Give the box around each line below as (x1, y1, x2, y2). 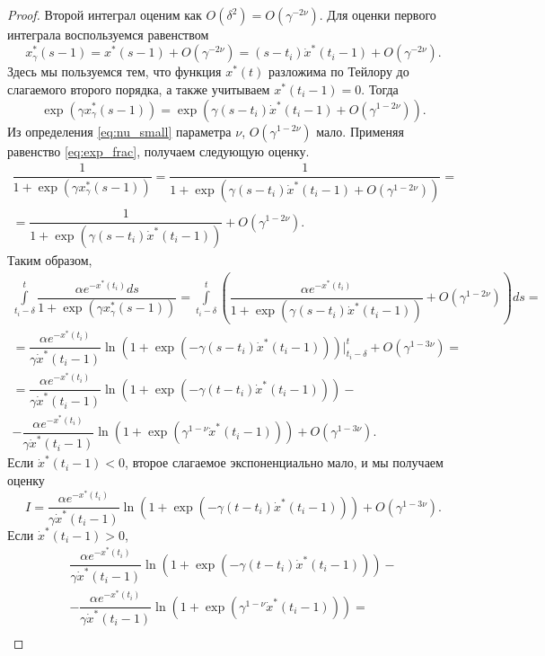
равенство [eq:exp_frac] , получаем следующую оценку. (7, 141, 310, 160)
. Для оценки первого (319, 5, 436, 23)
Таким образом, (7, 250, 92, 269)
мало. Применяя (316, 121, 404, 140)
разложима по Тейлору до (268, 62, 409, 81)
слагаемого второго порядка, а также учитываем (7, 79, 270, 98)
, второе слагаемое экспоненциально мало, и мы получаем (125, 453, 444, 472)
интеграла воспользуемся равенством (7, 25, 209, 43)
